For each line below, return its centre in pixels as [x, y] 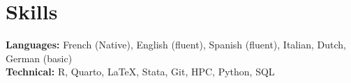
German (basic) [39, 58]
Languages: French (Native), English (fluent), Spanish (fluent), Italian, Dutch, [176, 45]
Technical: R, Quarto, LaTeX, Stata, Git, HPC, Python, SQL [140, 72]
